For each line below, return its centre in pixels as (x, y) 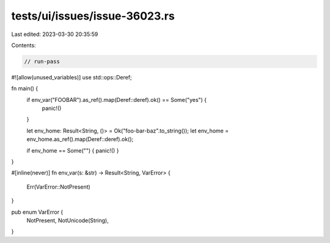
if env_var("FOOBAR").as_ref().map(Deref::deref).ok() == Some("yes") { (117, 100)
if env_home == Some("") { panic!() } (73, 150)
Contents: (24, 45)
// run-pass (42, 61)
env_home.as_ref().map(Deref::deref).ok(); (80, 139)
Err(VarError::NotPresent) (59, 187)
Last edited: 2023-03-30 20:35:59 (55, 34)
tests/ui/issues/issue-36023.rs (93, 16)
